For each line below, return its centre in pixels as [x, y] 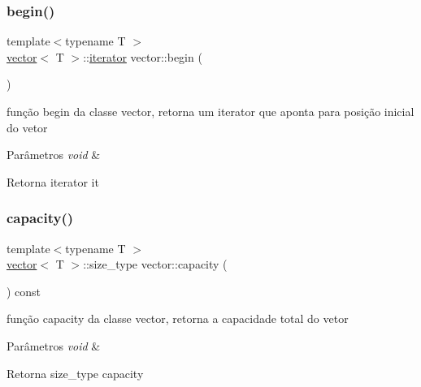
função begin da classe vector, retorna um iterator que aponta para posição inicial [210, 111]
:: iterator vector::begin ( [143, 56]
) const [24, 291]
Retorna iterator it [53, 181]
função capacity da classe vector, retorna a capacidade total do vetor [178, 318]
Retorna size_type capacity [75, 373]
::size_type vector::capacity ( [155, 264]
